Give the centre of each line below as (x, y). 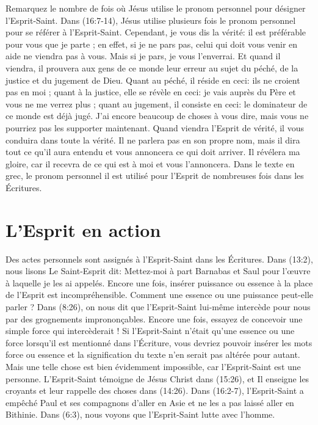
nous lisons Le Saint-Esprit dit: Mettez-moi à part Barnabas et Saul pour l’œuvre (158, 271)
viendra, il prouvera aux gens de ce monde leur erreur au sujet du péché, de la (152, 67)
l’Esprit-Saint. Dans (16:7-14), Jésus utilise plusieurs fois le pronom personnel (151, 20)
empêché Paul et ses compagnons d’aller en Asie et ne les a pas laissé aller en (150, 402)
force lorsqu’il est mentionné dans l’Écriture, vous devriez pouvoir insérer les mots (159, 342)
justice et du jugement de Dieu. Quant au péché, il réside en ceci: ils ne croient (153, 80)
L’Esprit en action (83, 229)
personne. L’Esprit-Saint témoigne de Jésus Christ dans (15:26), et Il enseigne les (157, 378)
